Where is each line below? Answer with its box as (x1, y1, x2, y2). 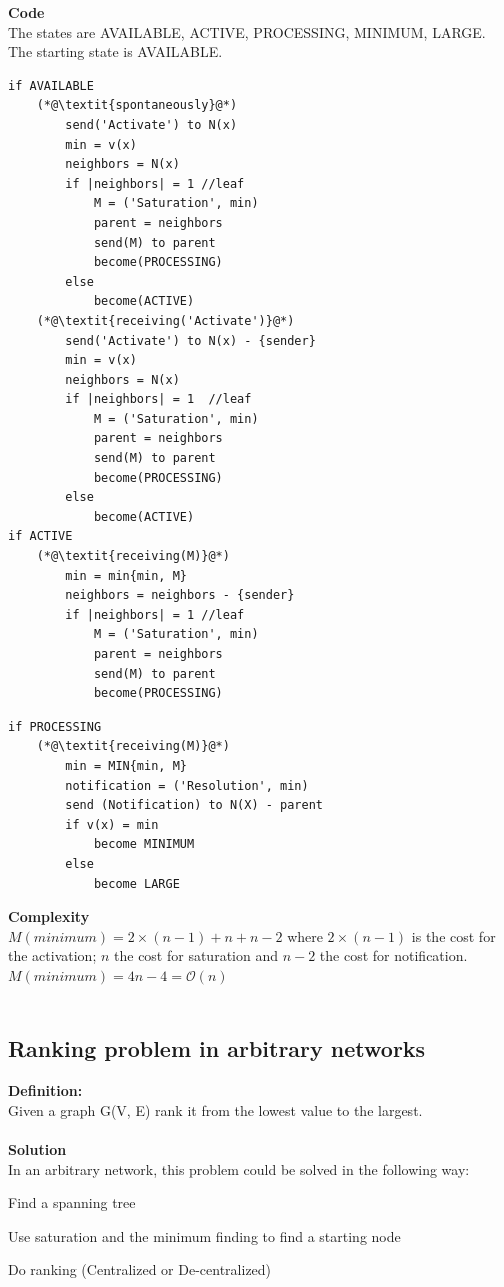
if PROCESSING (8, 719, 102, 734)
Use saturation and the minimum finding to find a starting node (8, 1225, 401, 1246)
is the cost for (411, 925, 496, 946)
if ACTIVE (8, 529, 73, 544)
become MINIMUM (93, 837, 195, 852)
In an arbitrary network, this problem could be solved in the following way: (8, 1158, 470, 1179)
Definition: (8, 1080, 83, 1101)
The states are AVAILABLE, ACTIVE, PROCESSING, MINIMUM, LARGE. (8, 21, 486, 42)
